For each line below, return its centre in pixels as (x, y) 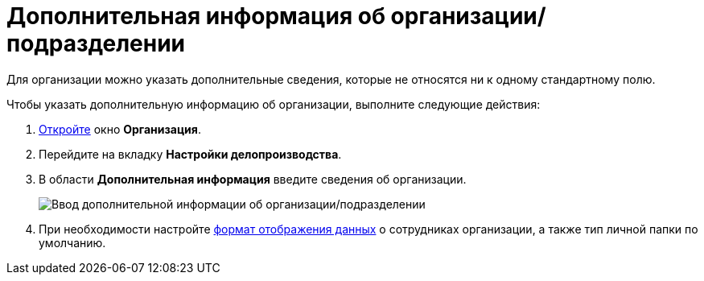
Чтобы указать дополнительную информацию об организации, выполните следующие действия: (274, 104)
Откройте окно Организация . (120, 129)
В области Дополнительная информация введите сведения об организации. (253, 179)
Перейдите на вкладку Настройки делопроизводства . (190, 154)
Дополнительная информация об (196, 16)
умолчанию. (72, 242)
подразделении (96, 43)
